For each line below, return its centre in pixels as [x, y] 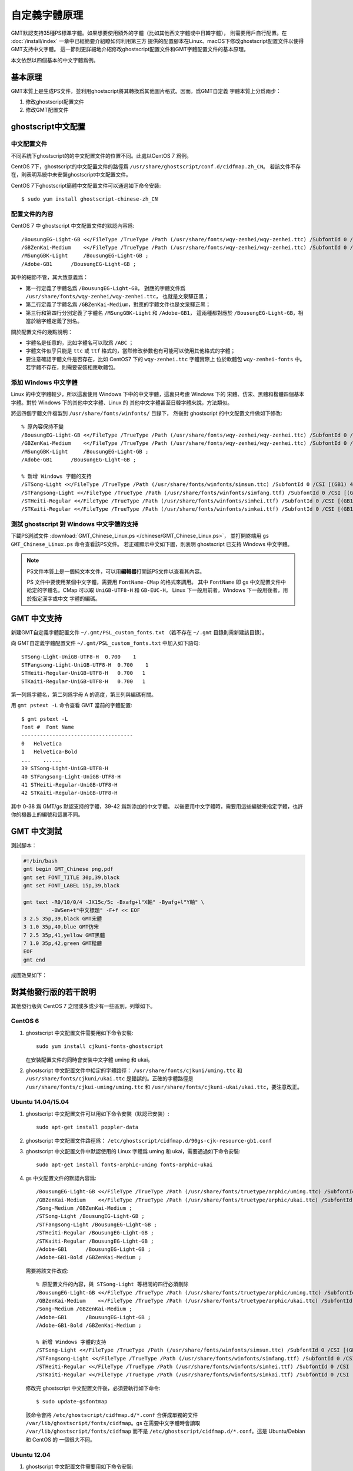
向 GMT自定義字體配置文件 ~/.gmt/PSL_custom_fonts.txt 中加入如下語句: [105, 643]
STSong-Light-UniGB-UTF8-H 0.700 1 [79, 657]
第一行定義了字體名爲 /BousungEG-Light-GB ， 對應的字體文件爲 [106, 288]
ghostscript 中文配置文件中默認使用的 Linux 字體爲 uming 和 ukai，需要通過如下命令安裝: [133, 1151]
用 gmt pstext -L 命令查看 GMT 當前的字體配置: [71, 705]
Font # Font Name [48, 727]
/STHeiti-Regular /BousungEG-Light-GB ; [95, 1233]
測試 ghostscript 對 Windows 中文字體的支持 [74, 524]
